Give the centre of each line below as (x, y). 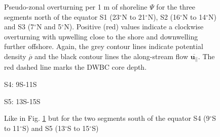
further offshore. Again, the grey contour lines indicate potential (104, 46)
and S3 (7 (19, 27)
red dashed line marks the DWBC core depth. (76, 67)
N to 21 (134, 16)
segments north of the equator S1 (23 (62, 16)
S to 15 (78, 128)
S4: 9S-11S (21, 84)
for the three (176, 7)
